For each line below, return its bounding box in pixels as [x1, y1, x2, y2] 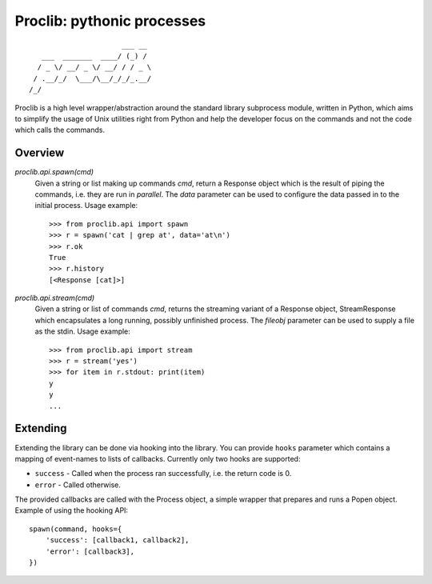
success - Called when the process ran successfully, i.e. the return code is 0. [34, 469, 292, 478]
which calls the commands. [14, 125, 106, 135]
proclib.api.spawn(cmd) [14, 167, 94, 177]
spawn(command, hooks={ [29, 524, 122, 534]
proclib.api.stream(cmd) [14, 293, 95, 303]
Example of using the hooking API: [14, 506, 128, 515]
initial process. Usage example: [34, 201, 138, 210]
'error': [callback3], [45, 546, 135, 556]
